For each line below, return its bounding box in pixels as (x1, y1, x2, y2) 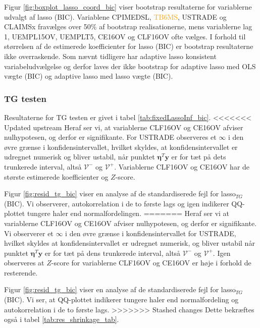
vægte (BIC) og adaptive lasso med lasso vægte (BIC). (4, 71, 173, 81)
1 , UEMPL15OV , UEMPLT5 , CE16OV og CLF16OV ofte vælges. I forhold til (4, 31, 246, 41)
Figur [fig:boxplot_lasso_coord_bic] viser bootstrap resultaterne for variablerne (4, 2, 252, 12)
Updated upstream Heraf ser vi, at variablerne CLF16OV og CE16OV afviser (4, 122, 243, 132)
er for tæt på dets (171, 151, 226, 162)
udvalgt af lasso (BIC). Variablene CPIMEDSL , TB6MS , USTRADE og (4, 11, 227, 22)
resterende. (4, 267, 38, 278)
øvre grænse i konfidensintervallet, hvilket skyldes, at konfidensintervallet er (4, 141, 238, 152)
